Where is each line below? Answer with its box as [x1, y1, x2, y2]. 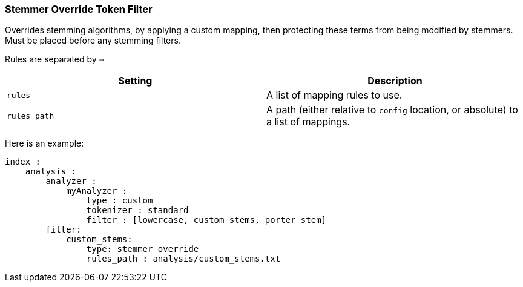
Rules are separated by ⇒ [5, 54, 105, 65]
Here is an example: [5, 138, 84, 149]
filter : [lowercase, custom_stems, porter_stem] [86, 215, 327, 225]
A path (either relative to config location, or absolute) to [266, 104, 518, 116]
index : [5, 157, 41, 167]
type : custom [86, 196, 153, 206]
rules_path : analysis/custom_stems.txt [86, 254, 281, 264]
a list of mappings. [266, 116, 350, 128]
